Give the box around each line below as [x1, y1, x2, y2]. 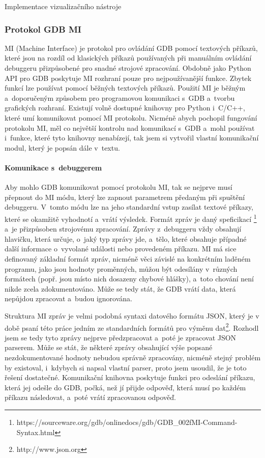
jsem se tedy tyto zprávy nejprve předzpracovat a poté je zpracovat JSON [5, 332, 237, 342]
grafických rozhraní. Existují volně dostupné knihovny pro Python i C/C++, [5, 102, 245, 113]
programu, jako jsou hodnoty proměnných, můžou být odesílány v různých [5, 263, 238, 274]
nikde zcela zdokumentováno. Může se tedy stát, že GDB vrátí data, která [5, 283, 236, 294]
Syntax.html [16, 426, 55, 437]
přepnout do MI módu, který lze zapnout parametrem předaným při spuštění [5, 191, 245, 202]
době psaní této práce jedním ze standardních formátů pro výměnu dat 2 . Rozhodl [5, 321, 259, 333]
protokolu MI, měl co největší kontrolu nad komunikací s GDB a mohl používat [5, 122, 255, 133]
